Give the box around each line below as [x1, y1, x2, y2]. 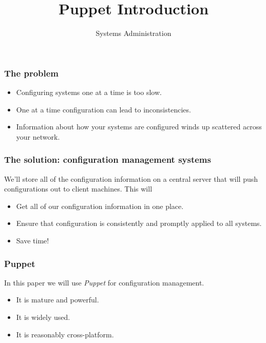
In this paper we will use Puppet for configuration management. [4, 277, 204, 288]
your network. [16, 131, 60, 142]
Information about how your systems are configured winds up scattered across [16, 121, 262, 132]
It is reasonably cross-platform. [16, 329, 114, 339]
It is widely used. [16, 311, 70, 322]
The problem [4, 66, 59, 79]
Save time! [16, 235, 49, 245]
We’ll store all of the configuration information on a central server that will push [4, 173, 258, 184]
